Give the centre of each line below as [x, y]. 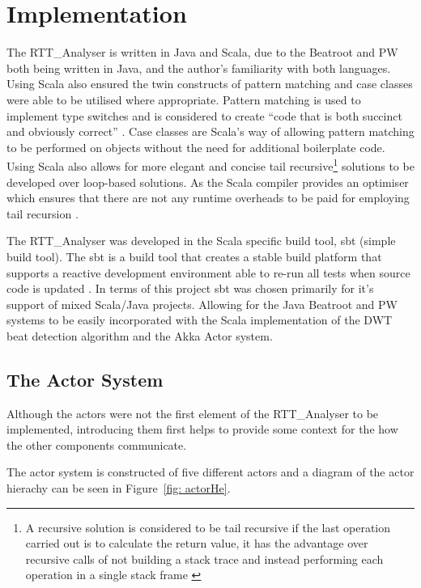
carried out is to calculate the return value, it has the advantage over [197, 543]
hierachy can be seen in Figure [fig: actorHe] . [119, 488]
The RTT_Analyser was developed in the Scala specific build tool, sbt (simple [201, 241]
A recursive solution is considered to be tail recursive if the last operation [208, 527]
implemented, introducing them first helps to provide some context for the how [202, 429]
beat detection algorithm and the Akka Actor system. [140, 335]
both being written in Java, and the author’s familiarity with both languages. [199, 68]
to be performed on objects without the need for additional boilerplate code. [196, 147]
